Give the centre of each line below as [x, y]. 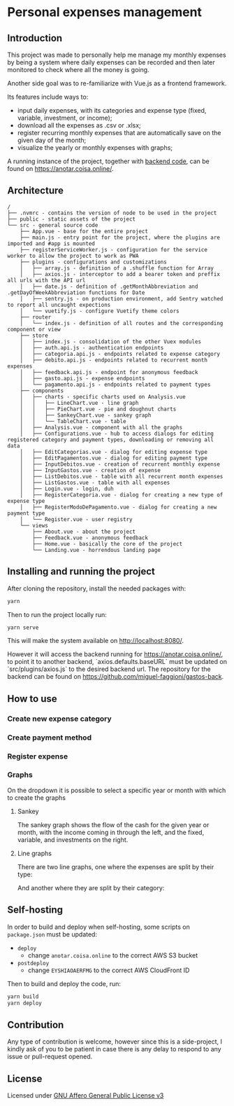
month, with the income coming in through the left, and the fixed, [111, 832]
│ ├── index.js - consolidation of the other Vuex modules [110, 341]
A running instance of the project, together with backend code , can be [108, 161]
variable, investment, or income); [65, 118]
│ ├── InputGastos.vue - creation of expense [90, 470]
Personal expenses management [105, 12]
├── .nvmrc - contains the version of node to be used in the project [112, 213]
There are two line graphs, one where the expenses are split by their [116, 866]
